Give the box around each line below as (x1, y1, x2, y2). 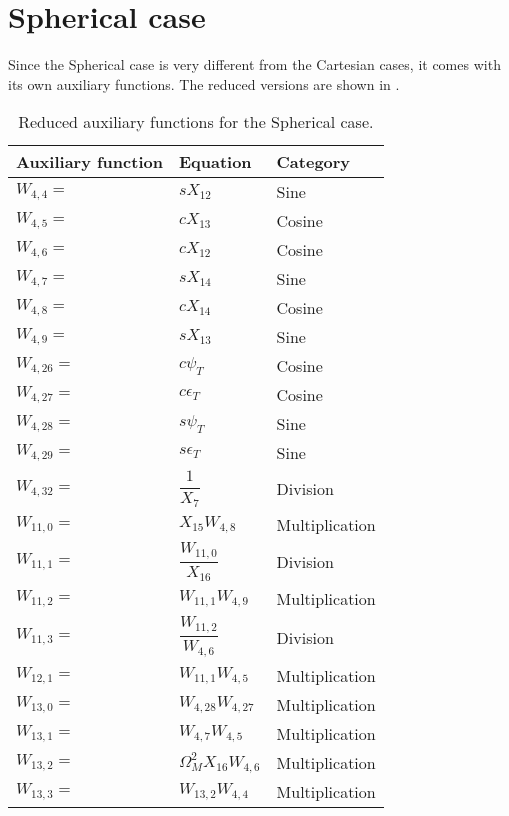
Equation (178, 150, 252, 174)
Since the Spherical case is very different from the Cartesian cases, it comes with (8, 54, 501, 75)
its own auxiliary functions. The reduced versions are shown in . (8, 73, 400, 94)
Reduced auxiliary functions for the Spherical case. (18, 110, 374, 134)
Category (276, 150, 351, 174)
